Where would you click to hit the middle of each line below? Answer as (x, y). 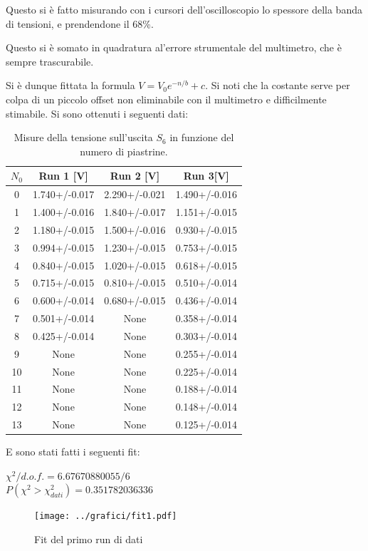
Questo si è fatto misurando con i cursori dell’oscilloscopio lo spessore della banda (184, 9)
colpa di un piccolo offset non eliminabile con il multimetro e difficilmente (166, 99)
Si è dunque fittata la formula (70, 85)
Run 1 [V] (63, 176)
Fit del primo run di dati (89, 539)
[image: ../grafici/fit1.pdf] (106, 516)
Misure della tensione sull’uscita (83, 137)
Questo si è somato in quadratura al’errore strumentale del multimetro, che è (174, 47)
